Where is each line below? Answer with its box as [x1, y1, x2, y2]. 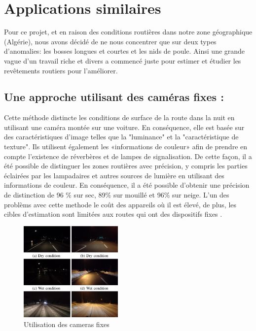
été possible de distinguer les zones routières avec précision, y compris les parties [4, 161, 248, 171]
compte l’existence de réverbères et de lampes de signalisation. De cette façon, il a [4, 151, 252, 161]
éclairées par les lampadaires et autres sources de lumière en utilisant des [4, 170, 224, 180]
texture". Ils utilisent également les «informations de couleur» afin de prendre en [4, 141, 248, 152]
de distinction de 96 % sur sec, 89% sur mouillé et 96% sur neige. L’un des [4, 190, 229, 200]
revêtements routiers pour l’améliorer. [4, 65, 118, 75]
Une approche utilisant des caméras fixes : [4, 89, 224, 104]
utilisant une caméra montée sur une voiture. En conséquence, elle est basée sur [4, 122, 245, 132]
